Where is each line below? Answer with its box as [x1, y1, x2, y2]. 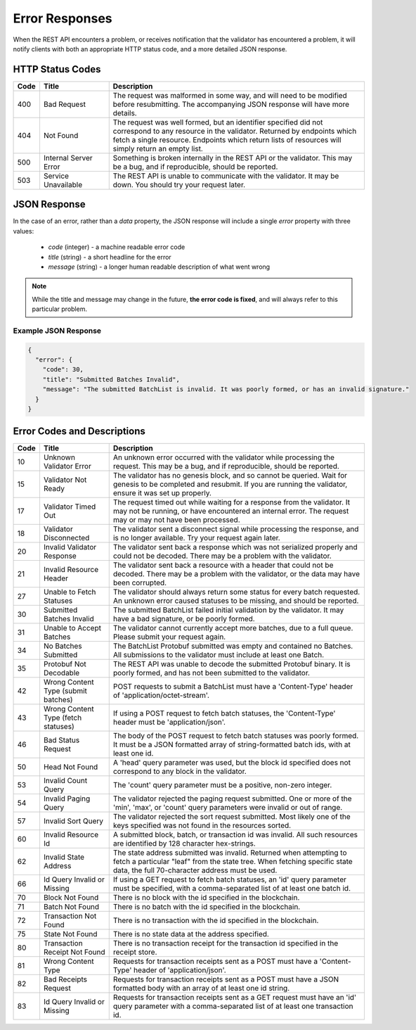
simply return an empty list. [112, 144, 203, 153]
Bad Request [43, 99, 86, 109]
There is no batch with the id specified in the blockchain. [112, 902, 301, 912]
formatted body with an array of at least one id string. [112, 984, 290, 993]
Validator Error [43, 462, 91, 471]
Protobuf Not [43, 659, 87, 669]
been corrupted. [112, 578, 167, 587]
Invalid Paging [43, 794, 91, 803]
